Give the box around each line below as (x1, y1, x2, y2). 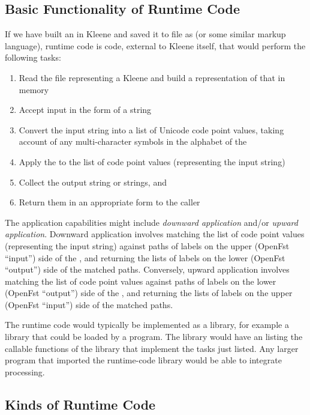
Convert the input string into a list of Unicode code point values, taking (19, 123, 284, 136)
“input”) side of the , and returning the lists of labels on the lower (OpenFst (5, 251, 285, 264)
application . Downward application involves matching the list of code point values (5, 228, 305, 240)
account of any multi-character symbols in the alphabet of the (19, 135, 247, 148)
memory (19, 83, 49, 95)
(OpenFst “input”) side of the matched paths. (5, 298, 173, 310)
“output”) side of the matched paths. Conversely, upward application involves (5, 263, 290, 276)
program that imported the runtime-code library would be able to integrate (5, 354, 282, 366)
